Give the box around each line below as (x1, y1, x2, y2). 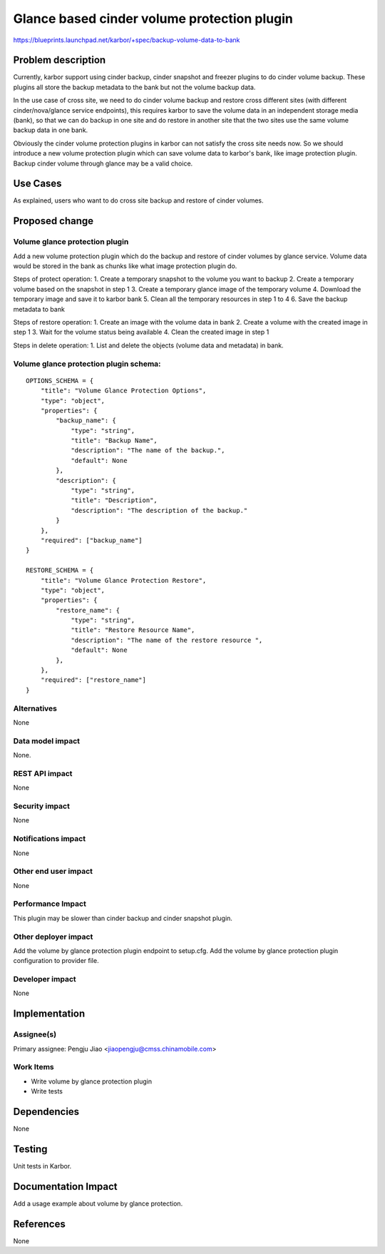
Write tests (31, 1087, 63, 1096)
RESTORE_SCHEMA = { (26, 566, 94, 574)
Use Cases (13, 178, 62, 190)
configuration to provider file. (13, 957, 99, 965)
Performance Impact (13, 899, 87, 909)
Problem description (13, 54, 106, 66)
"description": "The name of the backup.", (71, 447, 225, 454)
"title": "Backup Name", (71, 437, 158, 445)
